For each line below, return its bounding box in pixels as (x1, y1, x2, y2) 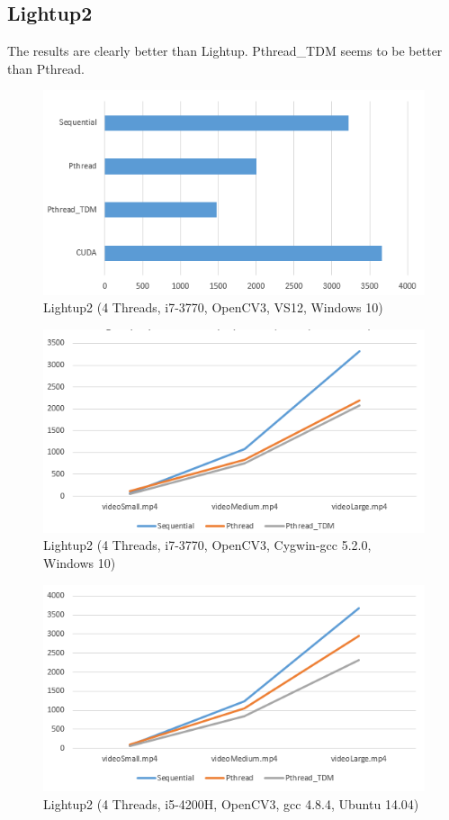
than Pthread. (7, 59, 85, 77)
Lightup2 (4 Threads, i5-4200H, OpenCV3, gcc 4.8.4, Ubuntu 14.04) (43, 794, 419, 813)
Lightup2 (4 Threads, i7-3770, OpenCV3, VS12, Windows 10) (43, 298, 383, 317)
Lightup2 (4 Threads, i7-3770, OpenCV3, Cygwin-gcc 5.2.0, (43, 536, 372, 554)
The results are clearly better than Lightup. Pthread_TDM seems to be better (7, 41, 443, 60)
